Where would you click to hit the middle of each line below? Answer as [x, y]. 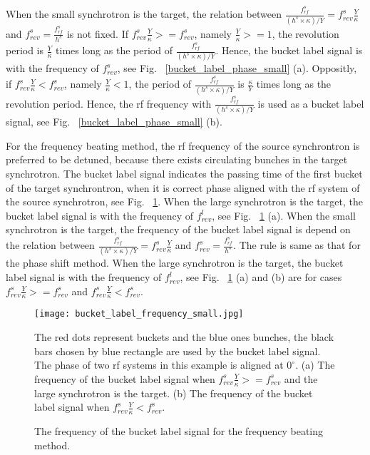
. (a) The [315, 365]
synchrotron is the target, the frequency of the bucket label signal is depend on [178, 229]
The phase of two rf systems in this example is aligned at [159, 365]
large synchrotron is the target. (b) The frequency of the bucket [174, 393]
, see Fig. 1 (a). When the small [284, 215]
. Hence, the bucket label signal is [289, 50]
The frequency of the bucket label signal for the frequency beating [179, 431]
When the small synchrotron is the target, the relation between [144, 14]
